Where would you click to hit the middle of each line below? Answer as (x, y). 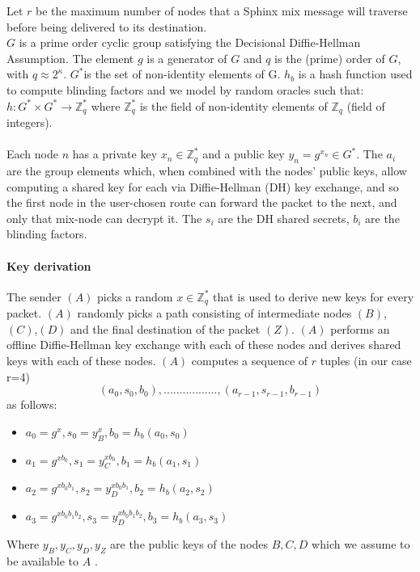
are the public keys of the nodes (189, 543)
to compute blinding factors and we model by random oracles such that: (185, 89)
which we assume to (361, 543)
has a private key (115, 154)
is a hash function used (355, 74)
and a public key (244, 154)
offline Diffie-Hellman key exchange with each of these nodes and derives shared (204, 345)
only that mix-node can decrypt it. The (104, 218)
